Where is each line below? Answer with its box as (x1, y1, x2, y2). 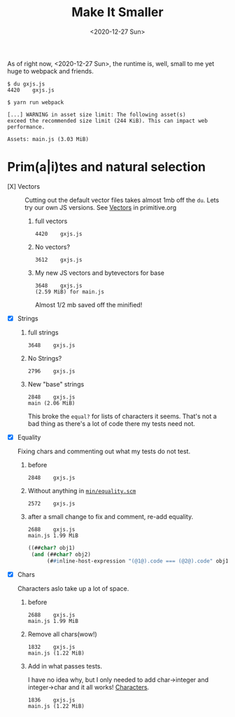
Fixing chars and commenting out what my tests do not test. (17, 447, 191, 455)
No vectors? (34, 243, 71, 251)
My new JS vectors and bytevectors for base (34, 268, 165, 277)
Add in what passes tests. (27, 662, 103, 670)
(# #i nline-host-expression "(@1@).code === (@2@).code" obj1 (46, 557, 229, 565)
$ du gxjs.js (7, 80, 45, 88)
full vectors (34, 217, 68, 225)
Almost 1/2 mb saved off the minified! (34, 300, 143, 309)
